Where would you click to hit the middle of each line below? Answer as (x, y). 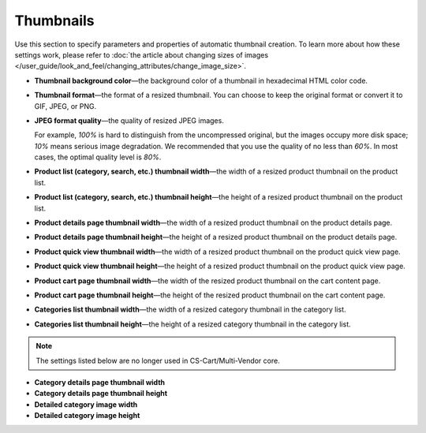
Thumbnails (54, 21)
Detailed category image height (87, 416)
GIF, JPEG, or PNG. (65, 106)
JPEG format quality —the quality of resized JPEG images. (129, 120)
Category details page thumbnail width (100, 382)
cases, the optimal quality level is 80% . (98, 157)
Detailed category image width (86, 404)
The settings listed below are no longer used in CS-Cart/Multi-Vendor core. (158, 360)
